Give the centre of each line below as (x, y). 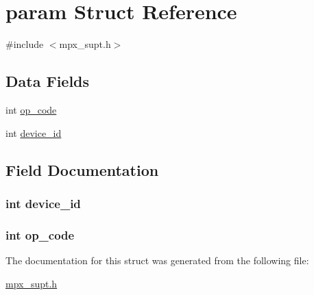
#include (25, 44)
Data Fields (48, 81)
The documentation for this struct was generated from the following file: (157, 260)
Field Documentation (82, 169)
